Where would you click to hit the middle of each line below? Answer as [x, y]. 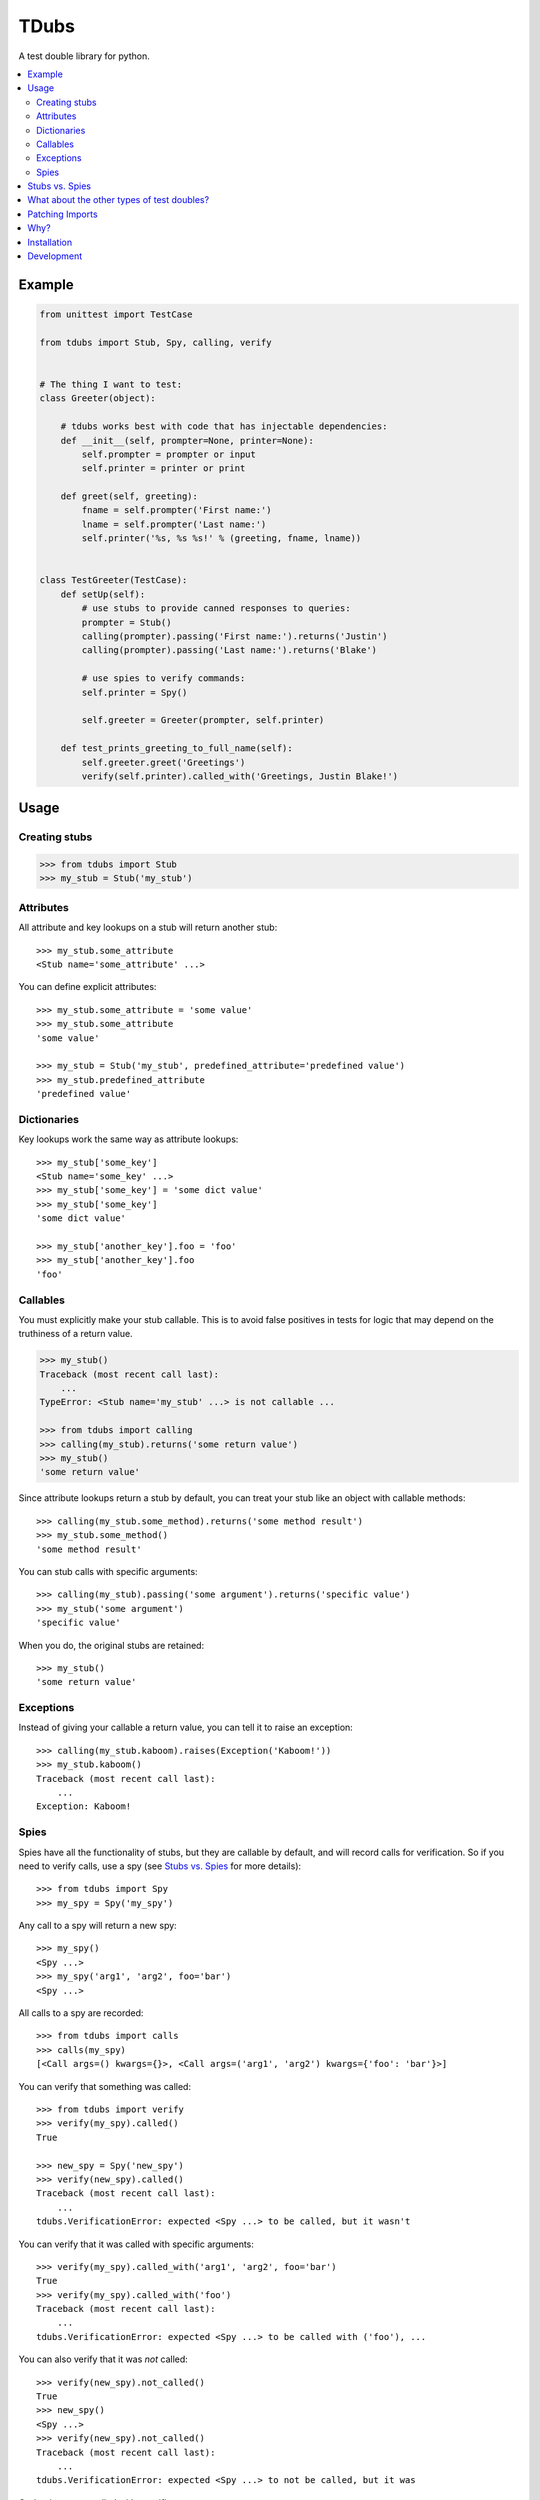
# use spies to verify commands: [163, 678]
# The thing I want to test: [111, 384]
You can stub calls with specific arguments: [108, 1571]
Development [55, 256]
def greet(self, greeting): [129, 496]
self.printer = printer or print [163, 468]
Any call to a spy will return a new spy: [97, 1926]
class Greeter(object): [98, 398]
